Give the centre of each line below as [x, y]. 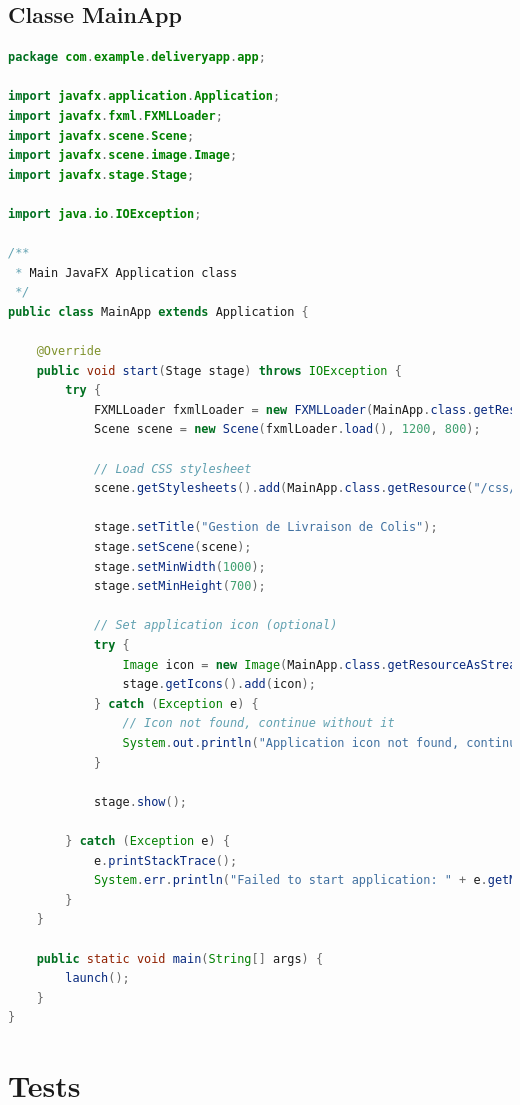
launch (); [97, 978]
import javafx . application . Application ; [144, 96]
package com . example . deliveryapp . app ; [137, 57]
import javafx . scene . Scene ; [101, 135]
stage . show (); [140, 801]
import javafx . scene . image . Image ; [123, 155]
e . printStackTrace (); [165, 860]
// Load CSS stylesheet [172, 468]
